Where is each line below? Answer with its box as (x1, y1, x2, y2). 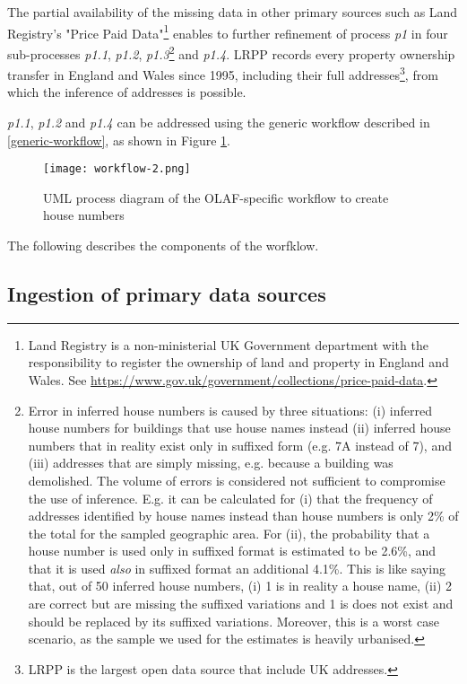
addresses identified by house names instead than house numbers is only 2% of (28, 506, 459, 525)
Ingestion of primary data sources (7, 279, 326, 307)
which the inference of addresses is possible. (7, 83, 246, 101)
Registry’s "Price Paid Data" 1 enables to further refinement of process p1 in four (7, 21, 448, 42)
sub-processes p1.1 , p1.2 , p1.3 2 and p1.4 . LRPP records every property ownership (7, 41, 455, 63)
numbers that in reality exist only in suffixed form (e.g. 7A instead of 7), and (28, 435, 452, 454)
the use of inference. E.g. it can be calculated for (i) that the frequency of (28, 488, 433, 507)
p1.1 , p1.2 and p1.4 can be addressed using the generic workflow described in (7, 112, 430, 131)
